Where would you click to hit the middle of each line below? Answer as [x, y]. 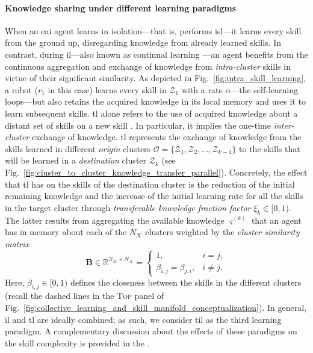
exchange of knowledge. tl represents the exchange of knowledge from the [166, 137]
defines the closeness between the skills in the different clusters [186, 282]
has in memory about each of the [66, 232]
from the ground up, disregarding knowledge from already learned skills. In [143, 42]
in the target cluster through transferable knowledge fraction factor [128, 207]
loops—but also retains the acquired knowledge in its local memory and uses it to [155, 101]
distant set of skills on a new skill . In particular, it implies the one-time [138, 125]
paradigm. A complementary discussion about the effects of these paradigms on [151, 331]
